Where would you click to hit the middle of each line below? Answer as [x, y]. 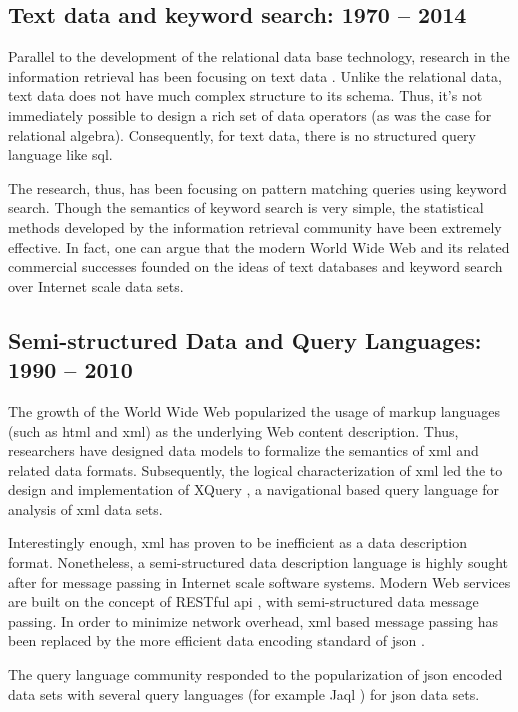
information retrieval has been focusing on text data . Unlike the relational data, [255, 75]
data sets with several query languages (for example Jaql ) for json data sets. [244, 693]
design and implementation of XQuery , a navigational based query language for [254, 489]
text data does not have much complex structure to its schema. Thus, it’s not [245, 95]
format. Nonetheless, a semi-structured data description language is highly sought [258, 562]
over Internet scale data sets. [96, 285]
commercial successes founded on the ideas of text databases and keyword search [255, 266]
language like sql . [60, 154]
